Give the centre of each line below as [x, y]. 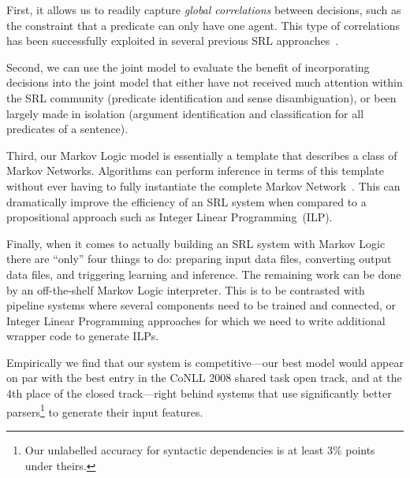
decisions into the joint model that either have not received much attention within [205, 82]
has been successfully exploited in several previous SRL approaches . [173, 41]
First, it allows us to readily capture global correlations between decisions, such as [204, 9]
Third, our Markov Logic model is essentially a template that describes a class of [202, 155]
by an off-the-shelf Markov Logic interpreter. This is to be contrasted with [186, 289]
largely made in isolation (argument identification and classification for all [185, 113]
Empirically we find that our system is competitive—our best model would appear [205, 362]
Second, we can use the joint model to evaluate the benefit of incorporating [188, 67]
